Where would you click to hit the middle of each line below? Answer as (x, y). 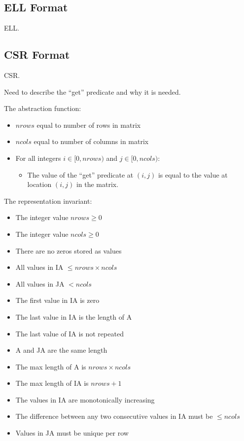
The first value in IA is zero (57, 300)
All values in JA (40, 283)
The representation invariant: (48, 201)
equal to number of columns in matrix (91, 141)
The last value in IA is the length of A (74, 316)
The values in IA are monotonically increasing (85, 399)
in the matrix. (97, 184)
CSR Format (37, 55)
